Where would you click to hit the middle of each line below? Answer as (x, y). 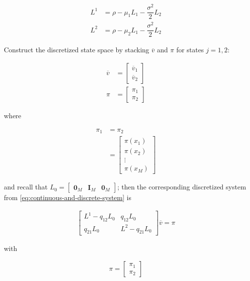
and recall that (26, 187)
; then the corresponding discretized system (182, 187)
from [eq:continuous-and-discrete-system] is (68, 197)
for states (190, 50)
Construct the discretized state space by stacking (77, 50)
